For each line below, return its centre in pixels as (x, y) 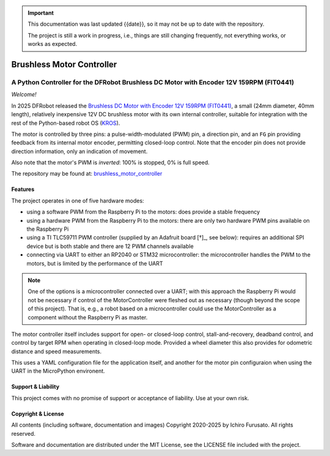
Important (41, 13)
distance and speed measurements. (57, 351)
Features (23, 189)
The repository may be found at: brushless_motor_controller (87, 174)
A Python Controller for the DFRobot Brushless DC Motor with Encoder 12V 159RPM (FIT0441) (153, 82)
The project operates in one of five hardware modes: (78, 200)
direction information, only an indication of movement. (79, 151)
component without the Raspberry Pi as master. (88, 317)
